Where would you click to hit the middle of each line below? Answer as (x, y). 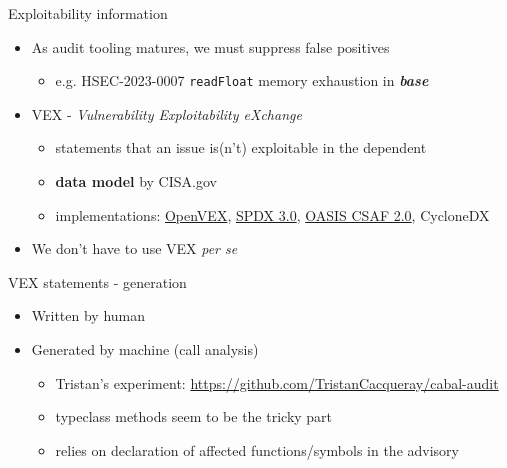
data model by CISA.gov (136, 181)
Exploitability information (88, 13)
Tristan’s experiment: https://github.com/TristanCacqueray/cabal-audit (277, 382)
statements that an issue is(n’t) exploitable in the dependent (241, 147)
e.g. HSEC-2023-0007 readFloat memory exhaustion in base (242, 80)
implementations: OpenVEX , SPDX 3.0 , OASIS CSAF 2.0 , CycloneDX (272, 214)
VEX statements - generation (97, 281)
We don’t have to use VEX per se (134, 248)
